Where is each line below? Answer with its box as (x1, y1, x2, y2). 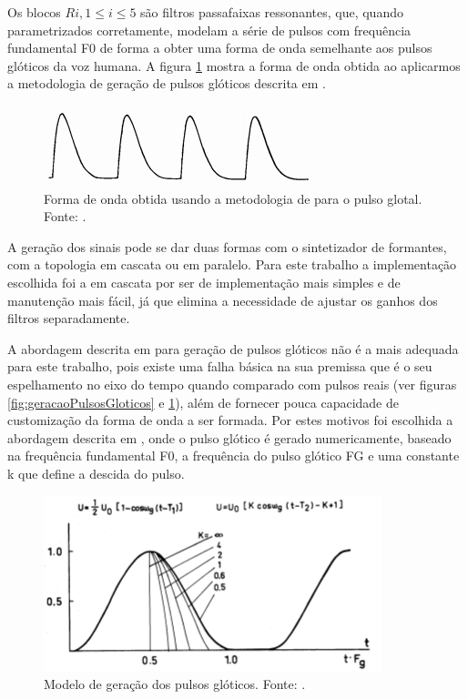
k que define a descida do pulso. (7, 463, 185, 482)
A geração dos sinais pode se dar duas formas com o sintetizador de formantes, (7, 237, 447, 256)
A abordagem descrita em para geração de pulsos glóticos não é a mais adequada (7, 339, 459, 358)
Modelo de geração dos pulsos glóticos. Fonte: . (44, 674, 306, 694)
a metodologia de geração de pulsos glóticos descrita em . (7, 74, 326, 93)
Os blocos (7, 3, 61, 21)
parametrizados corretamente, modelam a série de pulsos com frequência (7, 20, 412, 39)
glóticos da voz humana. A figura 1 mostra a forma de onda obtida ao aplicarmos (7, 56, 461, 75)
